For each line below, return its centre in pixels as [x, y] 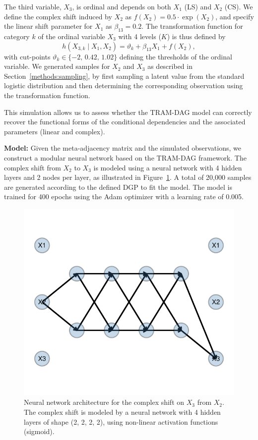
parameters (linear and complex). [55, 131]
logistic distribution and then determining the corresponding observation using [124, 85]
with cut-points [27, 56]
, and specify [235, 16]
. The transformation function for [192, 26]
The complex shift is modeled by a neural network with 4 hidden [122, 412]
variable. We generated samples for [57, 66]
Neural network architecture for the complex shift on [104, 402]
